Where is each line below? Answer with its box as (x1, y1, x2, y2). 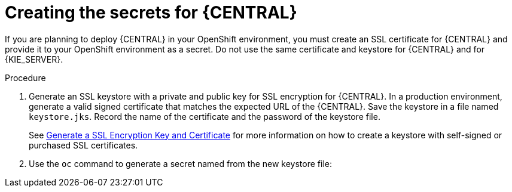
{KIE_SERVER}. (5, 54, 63, 64)
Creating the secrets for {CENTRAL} (5, 2, 297, 23)
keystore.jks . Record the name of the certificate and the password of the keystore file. (29, 111, 380, 122)
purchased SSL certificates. (29, 140, 138, 150)
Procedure (5, 72, 46, 83)
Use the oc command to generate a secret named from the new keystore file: (29, 158, 332, 169)
